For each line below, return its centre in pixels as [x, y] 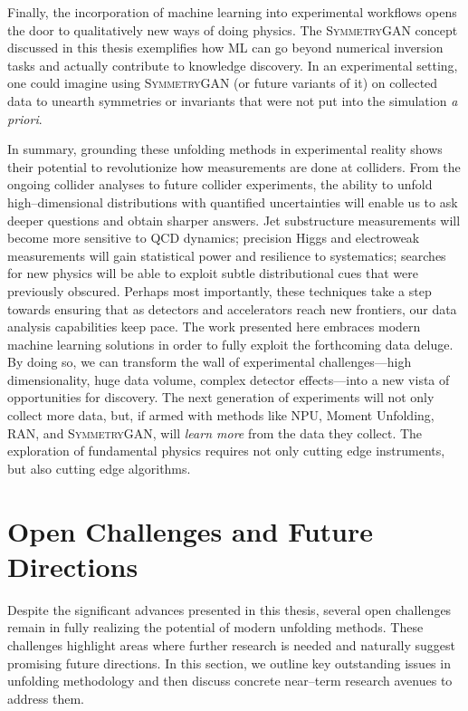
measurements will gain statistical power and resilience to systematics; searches [227, 255]
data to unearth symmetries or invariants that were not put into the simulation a [233, 100]
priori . [25, 118]
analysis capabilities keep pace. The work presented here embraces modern [214, 327]
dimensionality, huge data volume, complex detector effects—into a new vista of [229, 379]
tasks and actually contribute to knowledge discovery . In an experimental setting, [233, 65]
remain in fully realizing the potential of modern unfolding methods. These [215, 627]
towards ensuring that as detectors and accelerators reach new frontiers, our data [232, 308]
